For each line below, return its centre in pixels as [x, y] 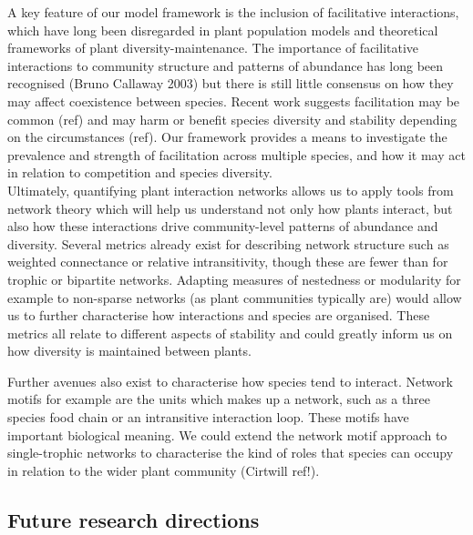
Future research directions [134, 519]
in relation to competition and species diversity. [140, 172]
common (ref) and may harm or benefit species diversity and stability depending [232, 119]
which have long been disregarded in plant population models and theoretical [223, 30]
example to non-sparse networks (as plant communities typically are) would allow [235, 297]
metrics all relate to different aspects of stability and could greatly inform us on [230, 333]
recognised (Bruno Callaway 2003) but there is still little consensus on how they [231, 83]
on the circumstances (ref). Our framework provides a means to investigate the [227, 137]
